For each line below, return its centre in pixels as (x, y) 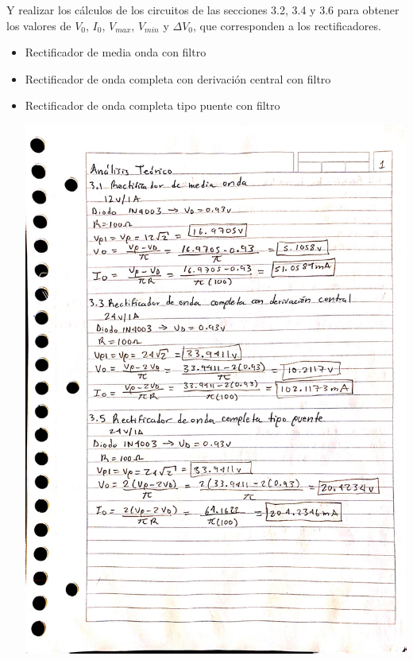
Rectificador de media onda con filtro (116, 52)
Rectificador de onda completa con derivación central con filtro (178, 78)
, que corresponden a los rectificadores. (287, 25)
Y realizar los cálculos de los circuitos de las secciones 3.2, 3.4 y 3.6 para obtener (203, 10)
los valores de (39, 25)
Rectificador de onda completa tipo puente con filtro (152, 105)
